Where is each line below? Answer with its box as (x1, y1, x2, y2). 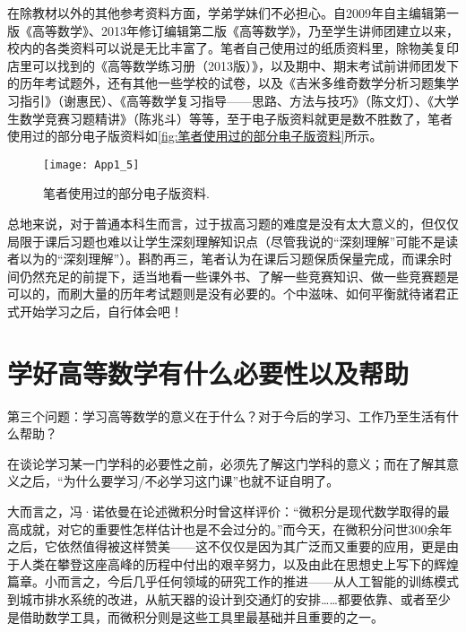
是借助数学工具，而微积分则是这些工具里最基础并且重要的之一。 (7, 607, 384, 626)
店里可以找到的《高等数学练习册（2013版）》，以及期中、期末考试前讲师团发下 (7, 56, 459, 74)
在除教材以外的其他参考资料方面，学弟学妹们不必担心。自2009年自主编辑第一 (7, 4, 459, 22)
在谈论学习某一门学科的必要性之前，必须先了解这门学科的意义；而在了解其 (7, 454, 446, 472)
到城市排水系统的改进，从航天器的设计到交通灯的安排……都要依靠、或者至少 (7, 590, 451, 609)
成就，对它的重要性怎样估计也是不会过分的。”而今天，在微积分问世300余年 (19, 519, 453, 538)
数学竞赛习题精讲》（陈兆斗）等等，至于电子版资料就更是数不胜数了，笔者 (19, 108, 453, 127)
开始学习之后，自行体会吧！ (19, 301, 183, 320)
